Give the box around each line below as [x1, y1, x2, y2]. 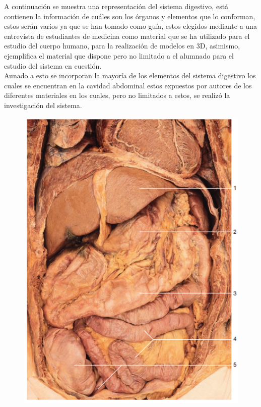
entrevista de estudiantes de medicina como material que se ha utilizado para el [4, 30, 250, 41]
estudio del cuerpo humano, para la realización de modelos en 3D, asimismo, [4, 40, 240, 51]
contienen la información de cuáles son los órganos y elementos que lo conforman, [4, 11, 255, 21]
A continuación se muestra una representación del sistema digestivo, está [4, 1, 229, 11]
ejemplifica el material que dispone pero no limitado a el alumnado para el [4, 50, 234, 61]
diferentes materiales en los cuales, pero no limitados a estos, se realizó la [4, 90, 230, 100]
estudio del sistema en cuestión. [4, 60, 102, 71]
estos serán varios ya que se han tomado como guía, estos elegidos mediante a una [4, 21, 257, 31]
